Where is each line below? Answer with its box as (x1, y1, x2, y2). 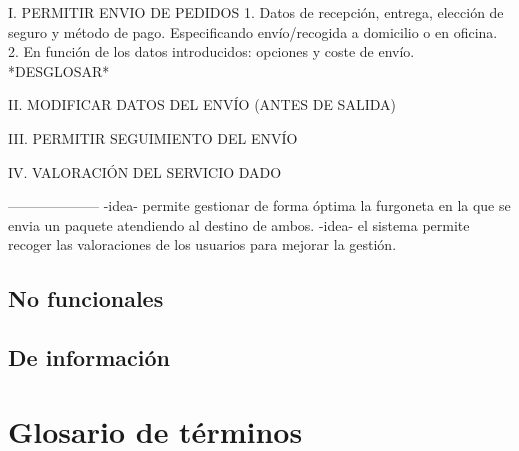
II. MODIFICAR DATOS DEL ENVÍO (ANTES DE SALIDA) (8, 94, 396, 115)
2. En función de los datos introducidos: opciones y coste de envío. (8, 41, 415, 62)
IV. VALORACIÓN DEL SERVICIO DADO (8, 161, 282, 182)
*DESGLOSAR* (8, 60, 110, 81)
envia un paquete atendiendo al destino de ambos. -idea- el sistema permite (8, 214, 470, 235)
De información (8, 342, 170, 373)
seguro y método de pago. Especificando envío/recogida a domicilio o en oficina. (8, 21, 498, 42)
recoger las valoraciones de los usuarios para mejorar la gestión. (8, 234, 397, 255)
